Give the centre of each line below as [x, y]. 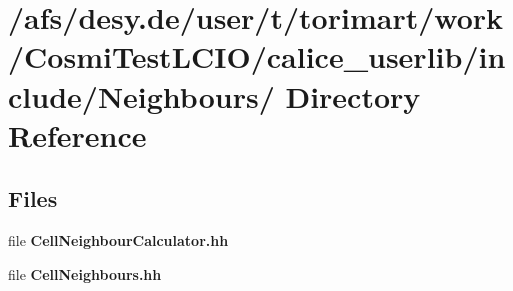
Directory [353, 95]
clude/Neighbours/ [141, 95]
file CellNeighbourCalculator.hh [118, 240]
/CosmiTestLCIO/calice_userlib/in [257, 56]
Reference [77, 134]
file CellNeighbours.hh [85, 273]
